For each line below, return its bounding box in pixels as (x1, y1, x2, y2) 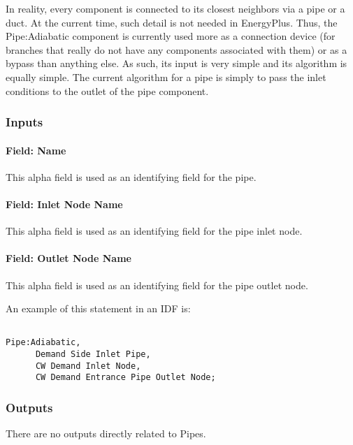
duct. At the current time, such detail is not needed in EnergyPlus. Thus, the (6, 15, 338, 29)
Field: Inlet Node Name (6, 196, 123, 211)
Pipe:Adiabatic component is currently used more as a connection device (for (6, 29, 336, 43)
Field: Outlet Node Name (6, 251, 131, 265)
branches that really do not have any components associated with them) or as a (6, 42, 347, 57)
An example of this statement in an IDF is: (6, 301, 191, 316)
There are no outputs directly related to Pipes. (6, 426, 206, 441)
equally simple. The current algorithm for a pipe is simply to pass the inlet (6, 69, 326, 84)
